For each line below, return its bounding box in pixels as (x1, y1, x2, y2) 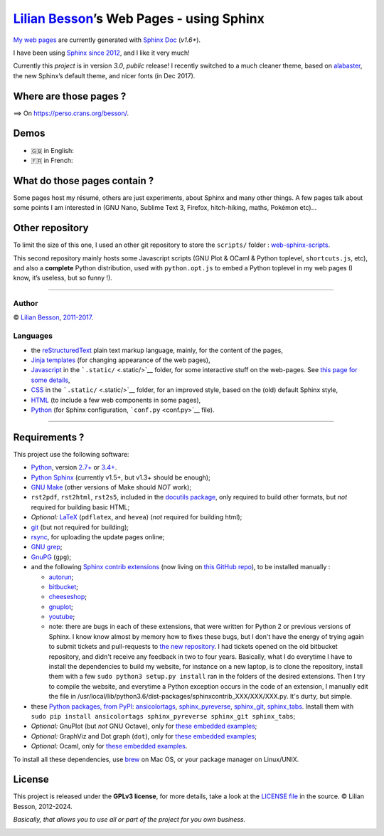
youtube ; (48, 613, 75, 621)
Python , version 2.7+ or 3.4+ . (31, 463, 117, 472)
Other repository (13, 222, 89, 234)
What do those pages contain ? (13, 174, 154, 186)
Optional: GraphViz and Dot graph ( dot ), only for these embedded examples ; (31, 731, 257, 740)
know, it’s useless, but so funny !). (13, 274, 113, 282)
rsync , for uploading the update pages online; (31, 532, 165, 541)
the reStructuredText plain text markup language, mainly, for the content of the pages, (31, 346, 284, 354)
